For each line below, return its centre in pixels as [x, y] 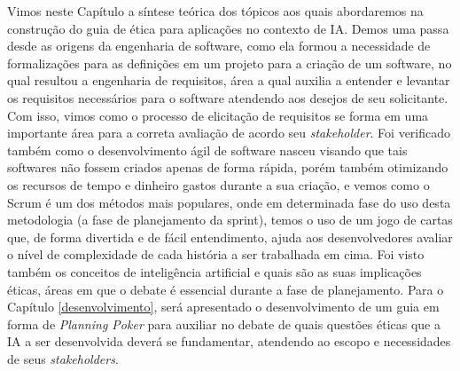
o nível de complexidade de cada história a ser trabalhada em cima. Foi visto [216, 254]
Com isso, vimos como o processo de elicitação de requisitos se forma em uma [218, 115]
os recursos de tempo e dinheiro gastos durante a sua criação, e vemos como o [218, 184]
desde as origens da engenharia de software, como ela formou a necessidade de [219, 46]
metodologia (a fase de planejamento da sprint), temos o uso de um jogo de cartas [230, 220]
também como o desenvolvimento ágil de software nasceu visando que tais [207, 150]
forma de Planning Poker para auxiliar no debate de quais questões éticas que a [224, 324]
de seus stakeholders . [63, 358]
